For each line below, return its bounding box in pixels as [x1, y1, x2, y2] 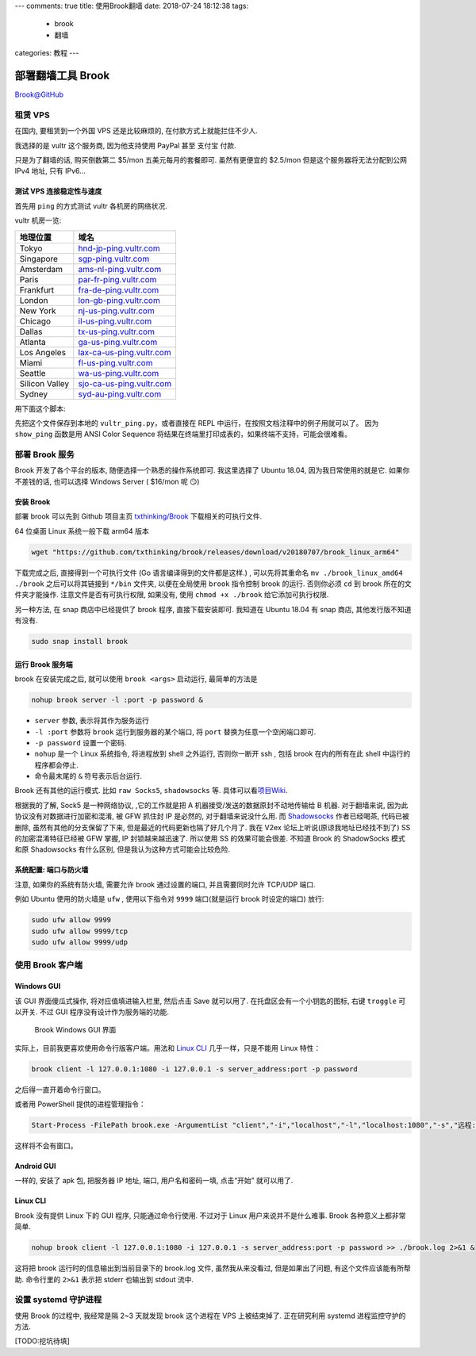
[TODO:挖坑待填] [14, 1336, 71, 1346]
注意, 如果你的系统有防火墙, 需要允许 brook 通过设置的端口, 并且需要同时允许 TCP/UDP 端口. [14, 879, 317, 889]
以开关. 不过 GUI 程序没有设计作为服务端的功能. [14, 1007, 170, 1017]
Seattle [19, 367, 47, 378]
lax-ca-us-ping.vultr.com [78, 347, 171, 358]
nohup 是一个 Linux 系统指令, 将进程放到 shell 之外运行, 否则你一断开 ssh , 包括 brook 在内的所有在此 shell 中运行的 [34, 749, 411, 759]
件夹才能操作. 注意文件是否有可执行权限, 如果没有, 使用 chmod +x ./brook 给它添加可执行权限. [14, 590, 329, 599]
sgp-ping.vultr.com [78, 253, 150, 264]
